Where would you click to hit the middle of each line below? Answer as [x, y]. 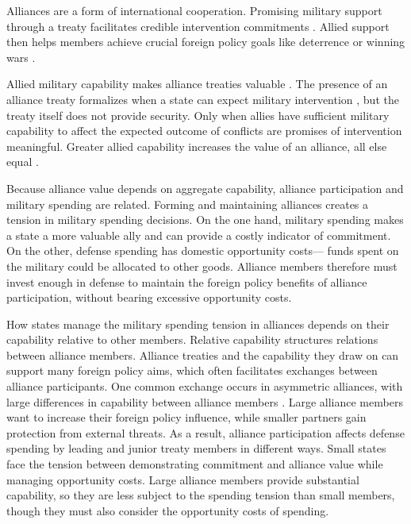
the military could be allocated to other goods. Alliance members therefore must [202, 266]
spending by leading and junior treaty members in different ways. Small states [196, 448]
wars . [21, 57]
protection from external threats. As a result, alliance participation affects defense [205, 432]
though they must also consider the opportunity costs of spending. [168, 510]
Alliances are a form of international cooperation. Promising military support [194, 10]
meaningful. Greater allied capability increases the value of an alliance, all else [197, 146]
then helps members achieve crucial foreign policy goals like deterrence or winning [206, 42]
